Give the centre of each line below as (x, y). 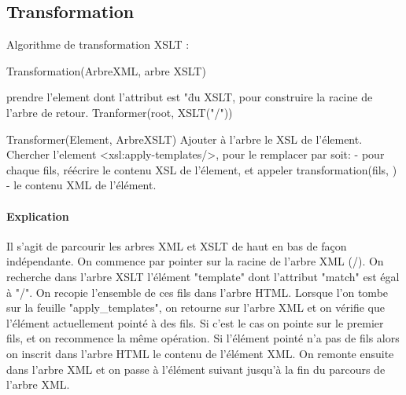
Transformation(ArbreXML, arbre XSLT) (106, 70)
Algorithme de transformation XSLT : (98, 44)
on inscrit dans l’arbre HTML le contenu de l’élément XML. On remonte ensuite (200, 353)
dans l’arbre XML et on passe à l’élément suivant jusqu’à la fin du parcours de (196, 369)
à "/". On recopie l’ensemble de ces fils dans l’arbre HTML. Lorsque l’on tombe (197, 292)
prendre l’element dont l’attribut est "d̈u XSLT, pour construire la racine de (190, 97)
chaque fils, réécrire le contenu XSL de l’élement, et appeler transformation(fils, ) (202, 169)
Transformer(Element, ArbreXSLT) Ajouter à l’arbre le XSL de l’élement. (185, 139)
